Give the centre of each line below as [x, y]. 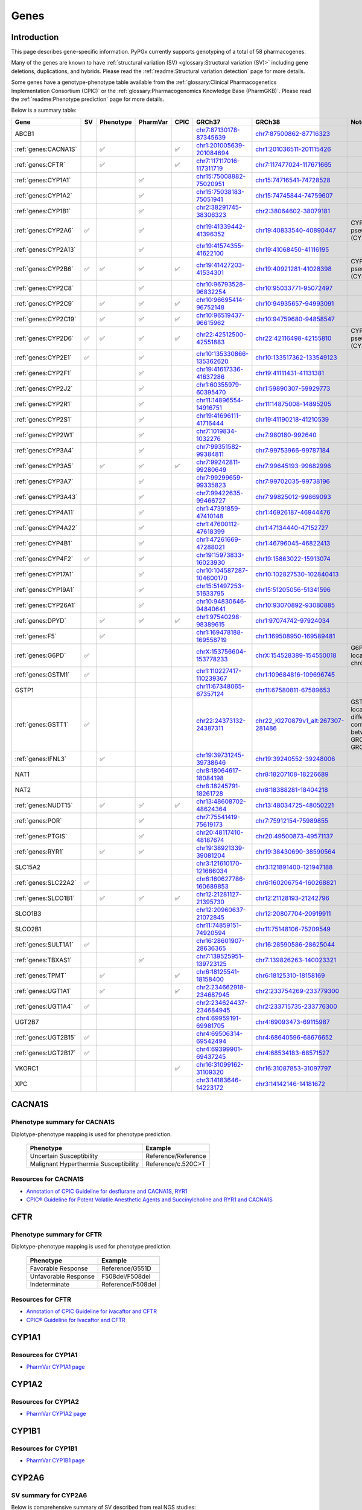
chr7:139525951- [220, 956]
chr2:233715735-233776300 [296, 1006]
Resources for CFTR [41, 1300]
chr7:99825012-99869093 [293, 496]
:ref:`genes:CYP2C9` [44, 303]
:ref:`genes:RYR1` [39, 852]
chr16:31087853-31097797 [293, 1068]
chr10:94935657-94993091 [295, 303]
